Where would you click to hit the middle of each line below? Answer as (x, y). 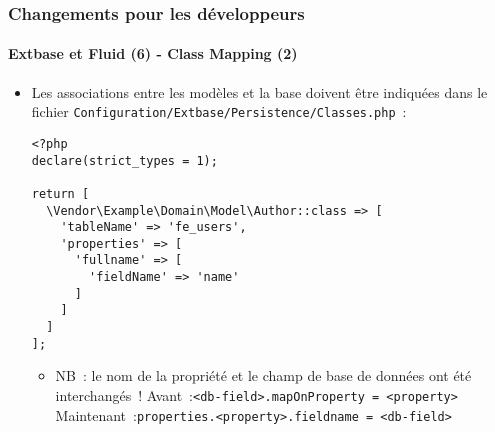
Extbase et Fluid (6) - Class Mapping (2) (153, 53)
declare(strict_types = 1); (124, 160)
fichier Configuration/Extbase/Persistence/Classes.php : (219, 111)
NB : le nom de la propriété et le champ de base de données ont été (263, 375)
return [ (60, 193)
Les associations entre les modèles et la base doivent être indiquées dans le (259, 91)
